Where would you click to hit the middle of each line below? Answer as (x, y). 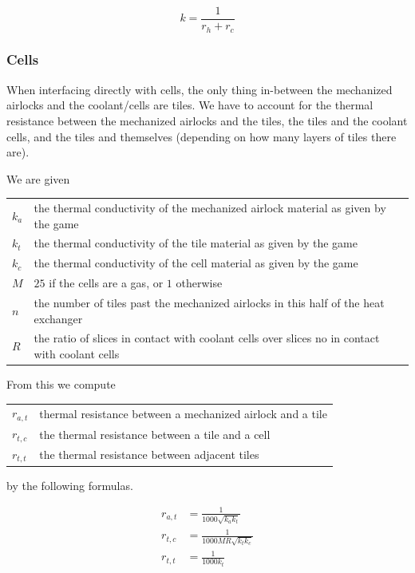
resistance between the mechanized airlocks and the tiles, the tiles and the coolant (207, 120)
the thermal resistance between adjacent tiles (149, 454)
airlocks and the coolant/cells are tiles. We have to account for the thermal (190, 105)
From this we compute (61, 384)
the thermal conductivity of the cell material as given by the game (196, 263)
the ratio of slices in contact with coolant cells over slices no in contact (207, 338)
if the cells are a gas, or (106, 283)
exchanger (58, 318)
